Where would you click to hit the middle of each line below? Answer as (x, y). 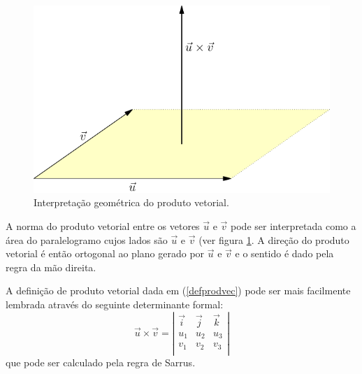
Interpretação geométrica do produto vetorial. (131, 202)
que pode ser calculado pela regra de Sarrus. (101, 362)
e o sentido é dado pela (284, 253)
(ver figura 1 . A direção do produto (274, 239)
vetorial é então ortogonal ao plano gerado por (105, 253)
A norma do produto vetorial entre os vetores (103, 226)
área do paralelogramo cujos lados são (87, 239)
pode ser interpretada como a (294, 226)
